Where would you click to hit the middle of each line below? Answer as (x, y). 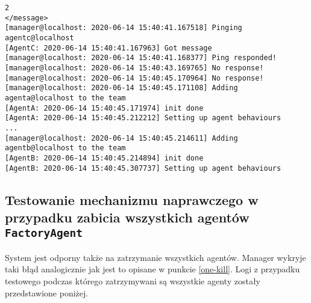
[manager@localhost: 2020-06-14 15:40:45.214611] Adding (121, 138)
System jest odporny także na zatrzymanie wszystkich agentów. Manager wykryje (155, 257)
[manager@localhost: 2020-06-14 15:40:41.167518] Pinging (124, 28)
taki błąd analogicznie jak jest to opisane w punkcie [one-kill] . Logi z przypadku (152, 269)
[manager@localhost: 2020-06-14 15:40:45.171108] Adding (121, 88)
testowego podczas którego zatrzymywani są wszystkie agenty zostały (133, 280)
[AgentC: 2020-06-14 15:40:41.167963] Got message (108, 48)
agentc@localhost (39, 38)
